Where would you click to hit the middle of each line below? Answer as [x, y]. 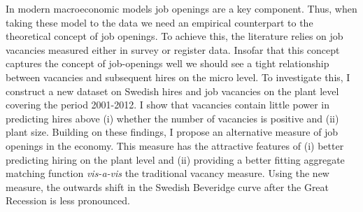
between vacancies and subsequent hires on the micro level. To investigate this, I [178, 77]
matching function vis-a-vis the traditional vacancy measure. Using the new [168, 173]
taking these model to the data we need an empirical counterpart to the [159, 22]
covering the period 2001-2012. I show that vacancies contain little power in [168, 105]
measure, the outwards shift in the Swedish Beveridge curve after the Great [168, 186]
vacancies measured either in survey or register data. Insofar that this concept [173, 49]
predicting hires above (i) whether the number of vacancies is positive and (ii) [172, 118]
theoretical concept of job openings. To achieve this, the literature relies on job [175, 36]
